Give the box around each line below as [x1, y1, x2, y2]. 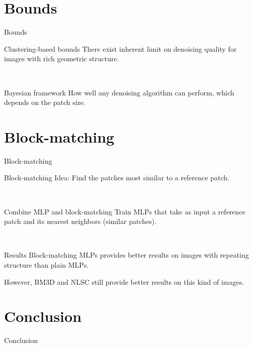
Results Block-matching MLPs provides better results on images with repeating [4, 250, 249, 260]
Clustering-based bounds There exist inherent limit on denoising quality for [4, 43, 237, 54]
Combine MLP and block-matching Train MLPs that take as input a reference [4, 206, 245, 216]
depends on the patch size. [4, 97, 86, 107]
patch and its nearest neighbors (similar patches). [4, 216, 157, 226]
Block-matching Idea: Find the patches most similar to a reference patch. [4, 172, 229, 183]
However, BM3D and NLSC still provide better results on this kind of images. [4, 276, 244, 287]
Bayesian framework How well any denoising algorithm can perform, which [4, 87, 234, 97]
